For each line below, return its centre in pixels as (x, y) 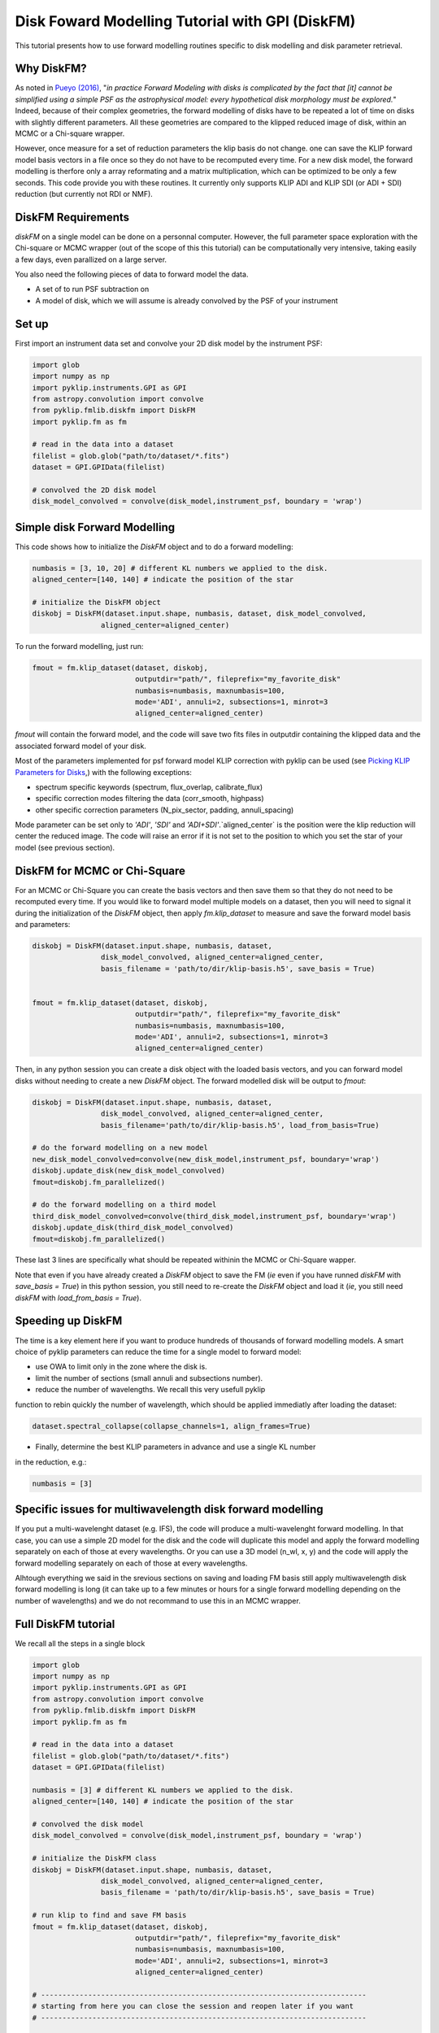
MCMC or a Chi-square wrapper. (70, 133)
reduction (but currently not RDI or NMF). (84, 194)
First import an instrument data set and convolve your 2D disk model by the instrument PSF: (169, 343)
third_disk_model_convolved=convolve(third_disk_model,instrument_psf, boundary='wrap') (215, 1216)
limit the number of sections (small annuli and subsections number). (149, 1378)
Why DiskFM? (51, 69)
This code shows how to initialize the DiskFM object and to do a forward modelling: (154, 546)
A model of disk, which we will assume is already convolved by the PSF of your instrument (187, 300)
